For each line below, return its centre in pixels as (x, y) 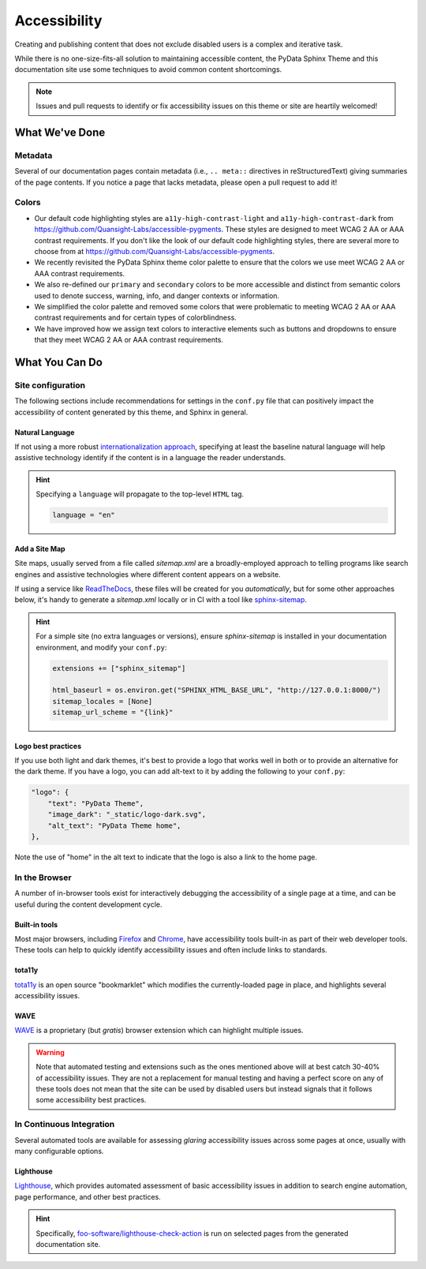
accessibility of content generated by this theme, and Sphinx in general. (131, 412)
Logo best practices (48, 746)
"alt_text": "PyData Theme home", (114, 825)
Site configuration (50, 385)
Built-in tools (36, 924)
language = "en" (84, 515)
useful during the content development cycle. (88, 904)
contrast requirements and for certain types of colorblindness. (135, 318)
